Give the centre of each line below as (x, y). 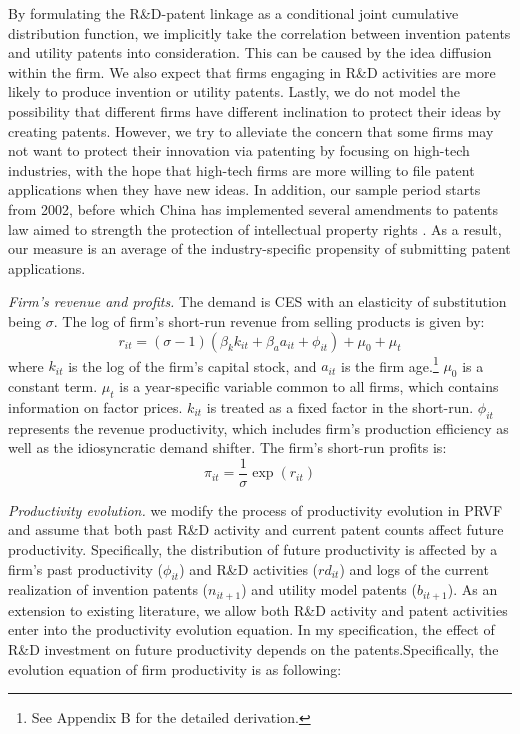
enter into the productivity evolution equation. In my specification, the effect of (251, 629)
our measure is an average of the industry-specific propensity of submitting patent (259, 248)
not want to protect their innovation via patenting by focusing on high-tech (239, 150)
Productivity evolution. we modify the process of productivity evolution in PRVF (255, 509)
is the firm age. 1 (389, 364)
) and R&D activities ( (249, 568)
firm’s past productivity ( (86, 568)
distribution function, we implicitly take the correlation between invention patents (259, 32)
